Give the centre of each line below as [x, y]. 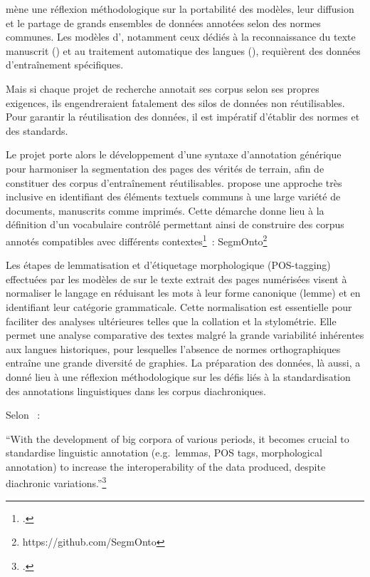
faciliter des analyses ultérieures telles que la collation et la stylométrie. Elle [171, 321]
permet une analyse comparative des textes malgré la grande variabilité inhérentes [185, 335]
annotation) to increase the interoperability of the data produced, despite [166, 466]
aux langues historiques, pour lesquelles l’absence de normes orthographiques [173, 348]
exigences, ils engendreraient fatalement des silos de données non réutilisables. [175, 102]
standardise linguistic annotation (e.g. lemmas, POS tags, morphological [164, 453]
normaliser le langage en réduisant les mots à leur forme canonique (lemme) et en [183, 293]
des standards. [37, 130]
